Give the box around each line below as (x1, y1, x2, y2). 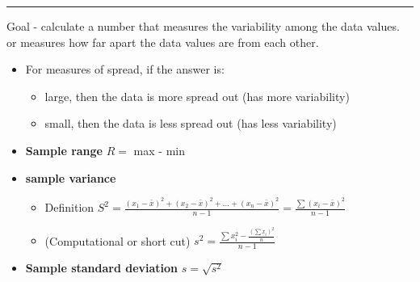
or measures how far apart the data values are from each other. (6, 33, 319, 50)
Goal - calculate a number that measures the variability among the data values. (6, 18, 400, 34)
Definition (44, 199, 94, 216)
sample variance (25, 169, 116, 186)
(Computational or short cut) (44, 232, 191, 249)
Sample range (25, 141, 103, 158)
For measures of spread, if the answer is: (25, 61, 225, 78)
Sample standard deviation (25, 259, 178, 276)
